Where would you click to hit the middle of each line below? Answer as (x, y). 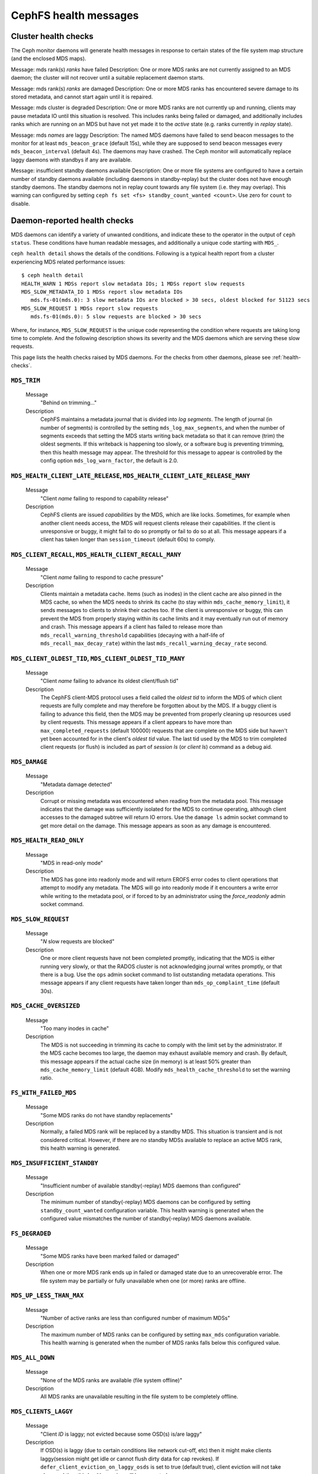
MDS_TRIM (26, 380)
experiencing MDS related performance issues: (68, 262)
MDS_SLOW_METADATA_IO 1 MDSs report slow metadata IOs (102, 292)
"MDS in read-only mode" (72, 863)
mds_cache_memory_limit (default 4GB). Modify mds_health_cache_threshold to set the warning (165, 1070)
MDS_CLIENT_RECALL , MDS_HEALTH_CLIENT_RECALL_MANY (96, 555)
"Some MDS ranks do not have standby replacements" (107, 1115)
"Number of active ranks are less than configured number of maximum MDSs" (135, 1318)
